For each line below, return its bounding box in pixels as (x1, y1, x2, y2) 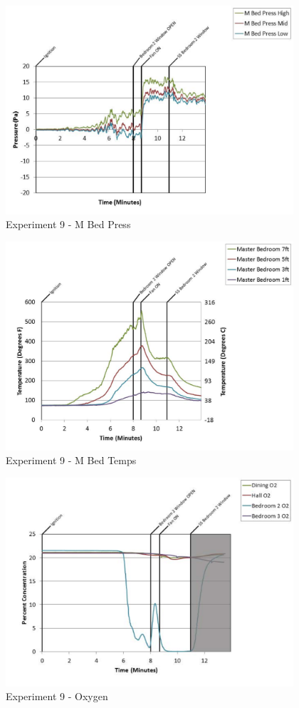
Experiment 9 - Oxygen (6, 689, 108, 704)
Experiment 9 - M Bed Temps (6, 453, 137, 468)
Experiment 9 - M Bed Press (6, 217, 131, 232)
